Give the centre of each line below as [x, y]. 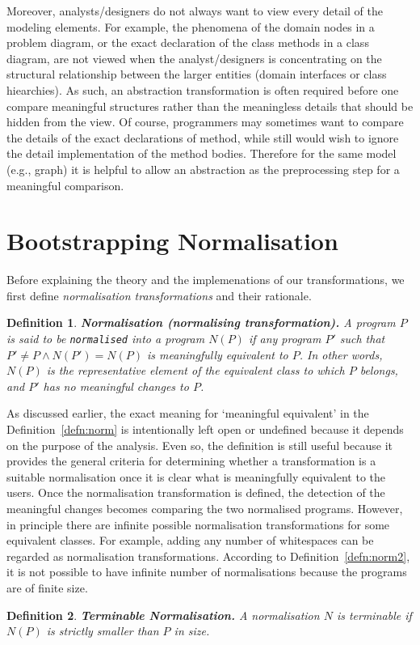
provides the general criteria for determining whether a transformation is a [191, 461]
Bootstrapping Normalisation [172, 241]
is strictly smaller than [103, 631]
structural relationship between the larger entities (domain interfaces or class [197, 74]
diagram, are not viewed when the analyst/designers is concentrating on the [194, 58]
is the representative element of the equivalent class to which [195, 370]
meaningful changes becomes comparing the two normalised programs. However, [205, 509]
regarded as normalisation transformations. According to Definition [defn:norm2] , [208, 556]
